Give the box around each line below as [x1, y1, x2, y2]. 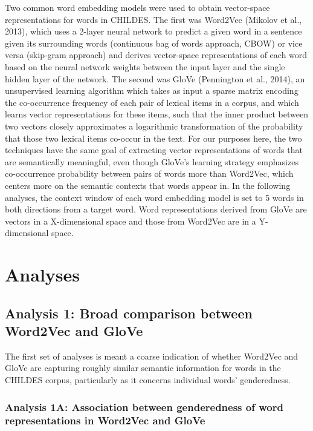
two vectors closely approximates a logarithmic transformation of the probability [5, 119, 303, 132]
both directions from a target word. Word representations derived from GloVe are [5, 203, 307, 215]
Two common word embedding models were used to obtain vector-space [5, 1, 270, 13]
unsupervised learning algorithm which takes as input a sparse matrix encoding [5, 84, 298, 97]
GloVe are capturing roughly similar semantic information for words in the [5, 361, 281, 374]
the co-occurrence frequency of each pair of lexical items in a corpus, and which [5, 96, 299, 108]
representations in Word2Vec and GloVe [5, 413, 205, 428]
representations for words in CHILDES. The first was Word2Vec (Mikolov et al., [5, 13, 302, 25]
